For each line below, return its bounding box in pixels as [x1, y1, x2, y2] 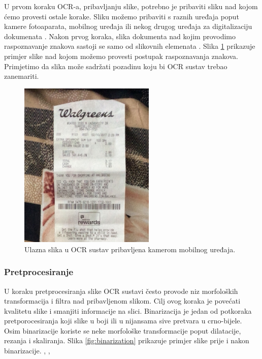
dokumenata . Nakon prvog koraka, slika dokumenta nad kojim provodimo [4, 31, 236, 41]
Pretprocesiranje [4, 265, 74, 278]
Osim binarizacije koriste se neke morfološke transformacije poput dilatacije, [4, 325, 241, 336]
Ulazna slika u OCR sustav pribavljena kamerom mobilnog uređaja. [24, 244, 236, 254]
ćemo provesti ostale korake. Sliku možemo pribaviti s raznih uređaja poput [4, 11, 239, 21]
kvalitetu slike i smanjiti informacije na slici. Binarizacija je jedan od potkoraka [4, 305, 252, 316]
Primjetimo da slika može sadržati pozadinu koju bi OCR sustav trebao [4, 61, 227, 71]
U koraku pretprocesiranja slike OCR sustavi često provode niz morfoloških [4, 285, 238, 296]
